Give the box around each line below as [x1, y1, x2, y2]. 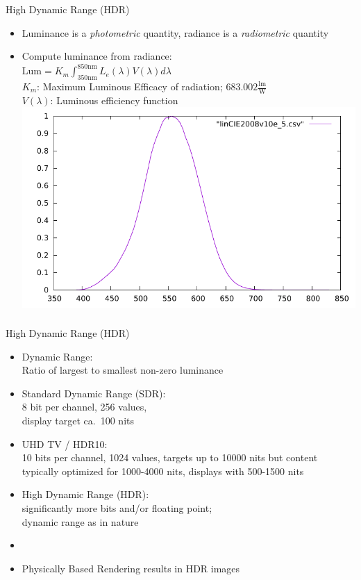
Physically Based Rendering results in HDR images [22, 561, 240, 575]
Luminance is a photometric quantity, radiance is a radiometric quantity [22, 25, 329, 40]
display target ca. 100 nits [22, 413, 134, 428]
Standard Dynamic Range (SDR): [22, 386, 166, 400]
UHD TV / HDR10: [22, 436, 108, 451]
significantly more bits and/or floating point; [22, 500, 212, 515]
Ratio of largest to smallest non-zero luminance [22, 363, 224, 377]
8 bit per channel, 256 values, [22, 399, 147, 414]
